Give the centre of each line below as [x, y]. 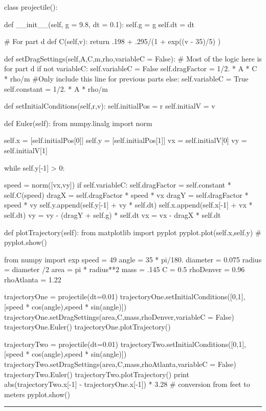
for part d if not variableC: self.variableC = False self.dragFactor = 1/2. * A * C [131, 68]
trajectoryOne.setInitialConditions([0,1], [183, 296]
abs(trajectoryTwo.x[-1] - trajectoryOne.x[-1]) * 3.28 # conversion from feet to [127, 384]
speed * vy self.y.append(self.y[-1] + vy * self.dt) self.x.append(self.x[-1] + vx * [128, 205]
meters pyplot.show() [37, 394]
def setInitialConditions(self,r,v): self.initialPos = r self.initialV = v [110, 106]
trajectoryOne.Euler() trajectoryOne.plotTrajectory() [87, 327]
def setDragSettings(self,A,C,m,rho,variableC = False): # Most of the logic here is [133, 58]
